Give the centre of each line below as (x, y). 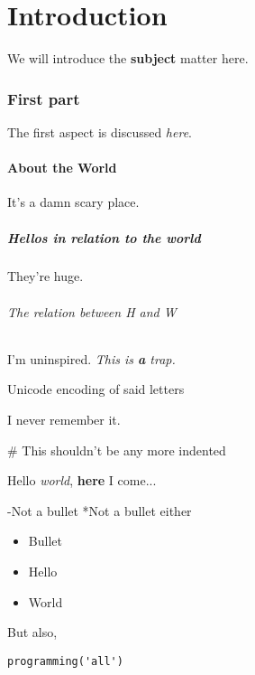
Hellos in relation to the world (104, 237)
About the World (62, 168)
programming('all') (65, 661)
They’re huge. (46, 276)
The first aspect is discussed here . (100, 131)
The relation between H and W (92, 311)
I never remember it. (64, 420)
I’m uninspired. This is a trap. (91, 358)
